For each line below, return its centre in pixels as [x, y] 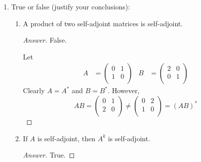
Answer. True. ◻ [49, 155]
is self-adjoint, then [66, 138]
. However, [124, 90]
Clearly [34, 90]
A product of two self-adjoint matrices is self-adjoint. [103, 23]
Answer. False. [45, 40]
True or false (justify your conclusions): [71, 6]
